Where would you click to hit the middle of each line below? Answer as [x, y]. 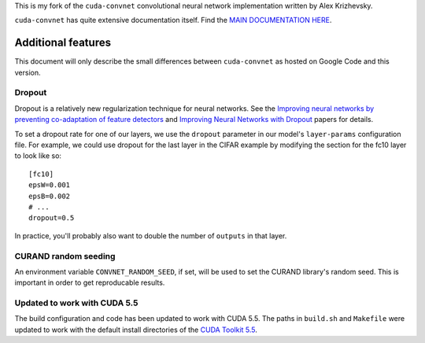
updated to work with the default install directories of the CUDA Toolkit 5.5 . [136, 330]
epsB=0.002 [50, 196]
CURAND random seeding [65, 256]
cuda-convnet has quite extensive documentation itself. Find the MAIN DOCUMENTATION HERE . [173, 20]
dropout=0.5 [52, 218]
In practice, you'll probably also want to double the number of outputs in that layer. [151, 235]
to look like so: [38, 156]
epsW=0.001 [50, 185]
